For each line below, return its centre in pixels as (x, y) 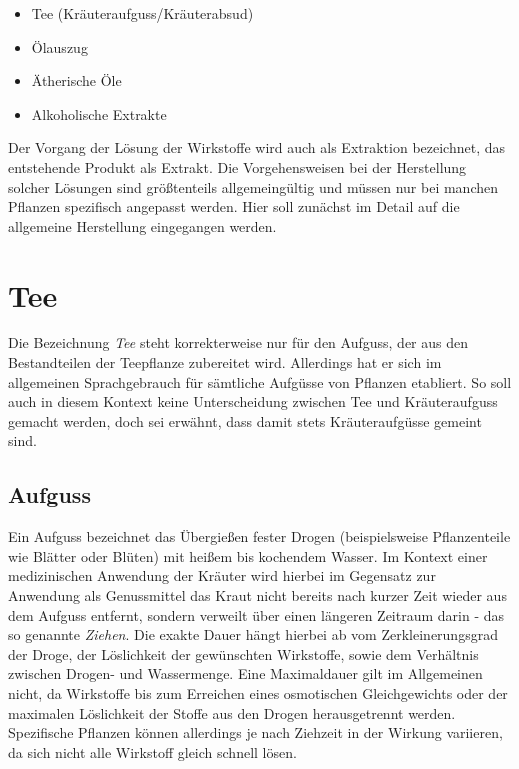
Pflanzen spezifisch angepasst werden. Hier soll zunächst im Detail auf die (234, 206)
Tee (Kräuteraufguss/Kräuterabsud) (142, 13)
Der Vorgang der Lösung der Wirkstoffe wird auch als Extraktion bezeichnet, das (257, 147)
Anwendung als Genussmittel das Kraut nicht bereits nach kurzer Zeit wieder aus (257, 595)
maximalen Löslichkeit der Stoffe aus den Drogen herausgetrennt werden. (232, 712)
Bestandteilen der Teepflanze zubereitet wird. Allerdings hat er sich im (225, 362)
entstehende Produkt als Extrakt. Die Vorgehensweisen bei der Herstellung (237, 166)
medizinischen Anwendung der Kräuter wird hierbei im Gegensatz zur (222, 575)
